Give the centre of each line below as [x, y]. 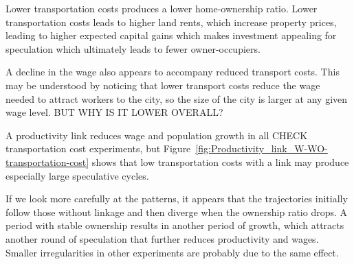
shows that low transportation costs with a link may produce [220, 161]
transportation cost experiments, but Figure [98, 148]
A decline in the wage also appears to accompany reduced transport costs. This [173, 72]
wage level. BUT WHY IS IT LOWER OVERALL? [114, 112]
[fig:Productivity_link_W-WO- [262, 148]
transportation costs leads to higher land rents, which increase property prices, [171, 22]
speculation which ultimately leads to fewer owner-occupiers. [133, 48]
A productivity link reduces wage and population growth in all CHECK [157, 135]
